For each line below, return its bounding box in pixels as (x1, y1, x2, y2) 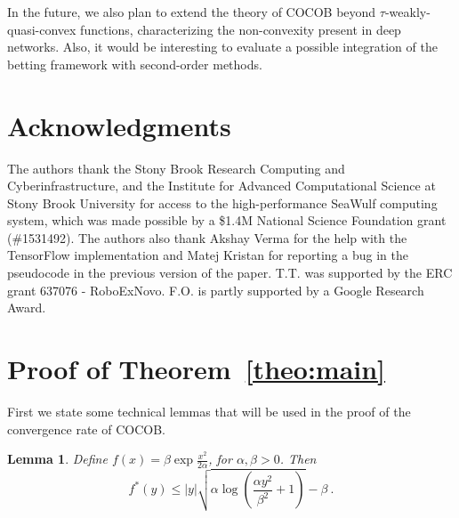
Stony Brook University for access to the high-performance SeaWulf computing (7, 193, 438, 212)
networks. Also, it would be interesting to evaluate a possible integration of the (7, 37, 438, 56)
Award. (7, 298, 46, 317)
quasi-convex (7, 20, 76, 38)
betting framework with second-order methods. (7, 54, 262, 73)
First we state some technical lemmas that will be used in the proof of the (7, 401, 411, 420)
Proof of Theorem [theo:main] (7, 351, 386, 387)
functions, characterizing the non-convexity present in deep (80, 20, 401, 38)
